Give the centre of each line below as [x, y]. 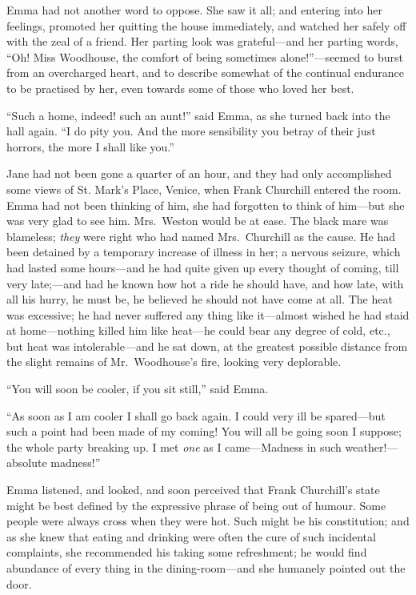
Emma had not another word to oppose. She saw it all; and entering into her [194, 10]
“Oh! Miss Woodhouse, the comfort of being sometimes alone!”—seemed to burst [205, 56]
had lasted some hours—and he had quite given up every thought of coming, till [203, 267]
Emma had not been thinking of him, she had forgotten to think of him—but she [206, 205]
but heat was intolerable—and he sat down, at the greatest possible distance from [207, 346]
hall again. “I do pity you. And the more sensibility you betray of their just [191, 131]
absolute [27, 462]
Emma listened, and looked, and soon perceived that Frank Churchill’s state [193, 490]
